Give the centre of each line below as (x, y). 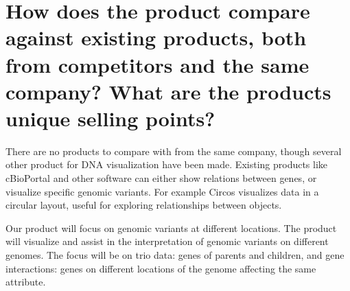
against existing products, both (156, 37)
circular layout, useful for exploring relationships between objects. (144, 205)
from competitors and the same (157, 64)
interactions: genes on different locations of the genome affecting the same (161, 268)
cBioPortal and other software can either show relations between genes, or (161, 178)
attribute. (26, 282)
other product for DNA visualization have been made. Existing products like (167, 164)
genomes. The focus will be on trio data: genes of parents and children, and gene (175, 255)
